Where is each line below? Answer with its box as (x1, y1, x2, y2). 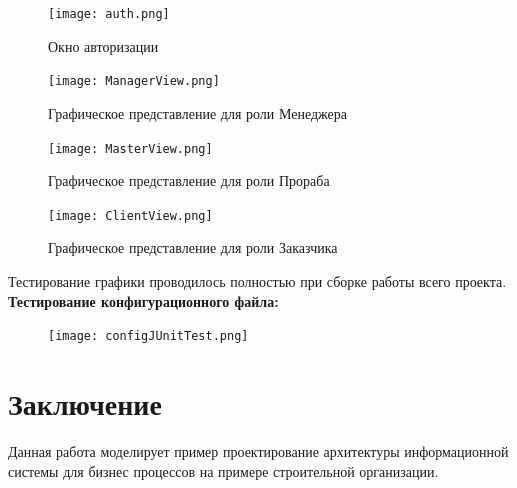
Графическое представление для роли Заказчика (48, 237, 338, 258)
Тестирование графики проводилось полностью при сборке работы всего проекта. (8, 271, 507, 291)
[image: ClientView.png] (48, 208, 213, 223)
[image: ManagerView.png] (48, 74, 220, 89)
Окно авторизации (48, 35, 159, 56)
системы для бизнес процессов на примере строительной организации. (8, 460, 439, 481)
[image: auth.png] (48, 7, 170, 21)
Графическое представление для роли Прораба (48, 170, 330, 191)
